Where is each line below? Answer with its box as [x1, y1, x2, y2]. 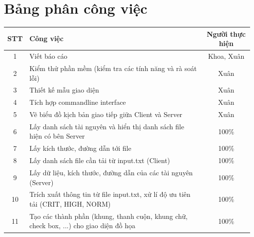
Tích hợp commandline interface [29, 97, 126, 107]
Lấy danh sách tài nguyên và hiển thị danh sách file [29, 121, 184, 131]
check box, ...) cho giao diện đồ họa [29, 220, 135, 231]
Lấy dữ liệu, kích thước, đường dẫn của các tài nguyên [29, 167, 193, 177]
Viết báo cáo [29, 51, 67, 61]
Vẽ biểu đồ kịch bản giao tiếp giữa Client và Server [29, 109, 183, 119]
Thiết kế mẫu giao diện [29, 85, 99, 95]
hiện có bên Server [29, 131, 85, 141]
